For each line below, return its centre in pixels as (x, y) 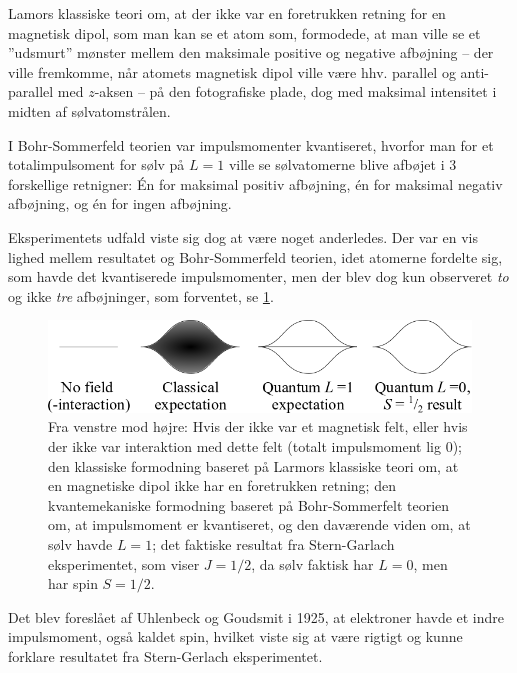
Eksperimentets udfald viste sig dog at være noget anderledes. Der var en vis (243, 236)
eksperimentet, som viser (124, 563)
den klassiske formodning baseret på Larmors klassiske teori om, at (253, 465)
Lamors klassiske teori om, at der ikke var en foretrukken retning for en (227, 13)
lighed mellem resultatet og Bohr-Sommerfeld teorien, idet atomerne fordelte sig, (255, 256)
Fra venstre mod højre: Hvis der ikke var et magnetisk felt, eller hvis (258, 426)
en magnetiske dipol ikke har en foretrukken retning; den (222, 485)
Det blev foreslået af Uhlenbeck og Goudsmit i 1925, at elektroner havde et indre (256, 616)
